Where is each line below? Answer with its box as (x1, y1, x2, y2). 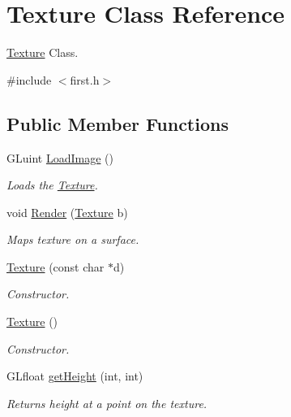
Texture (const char (6, 258, 105, 275)
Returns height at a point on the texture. (6, 394, 208, 411)
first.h (70, 71, 100, 88)
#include (6, 71, 52, 88)
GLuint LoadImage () (6, 149, 113, 166)
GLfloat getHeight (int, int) (6, 367, 143, 384)
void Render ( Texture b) (6, 203, 128, 220)
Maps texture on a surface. (6, 231, 139, 248)
